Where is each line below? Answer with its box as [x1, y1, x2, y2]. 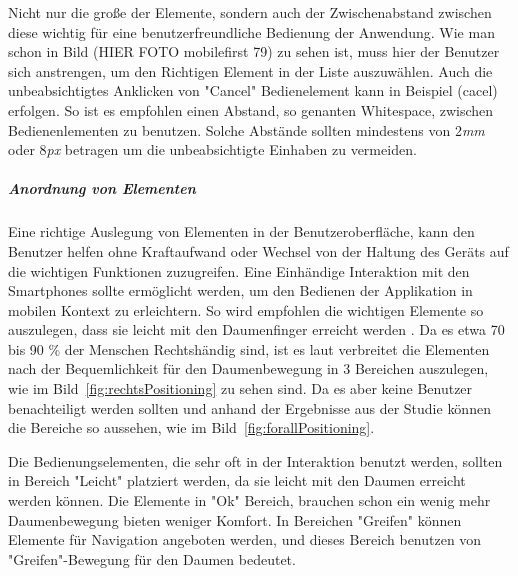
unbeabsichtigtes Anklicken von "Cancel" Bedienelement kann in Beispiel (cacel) [8, 80, 498, 101]
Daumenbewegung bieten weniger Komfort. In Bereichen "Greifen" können [8, 509, 462, 530]
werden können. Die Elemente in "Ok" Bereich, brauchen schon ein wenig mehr [8, 490, 491, 511]
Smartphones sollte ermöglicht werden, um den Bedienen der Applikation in [8, 280, 473, 301]
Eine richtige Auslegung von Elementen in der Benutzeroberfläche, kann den [8, 221, 475, 242]
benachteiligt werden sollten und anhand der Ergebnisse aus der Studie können [8, 397, 491, 418]
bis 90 [8, 338, 44, 359]
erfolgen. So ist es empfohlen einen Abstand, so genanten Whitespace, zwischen [8, 99, 494, 120]
